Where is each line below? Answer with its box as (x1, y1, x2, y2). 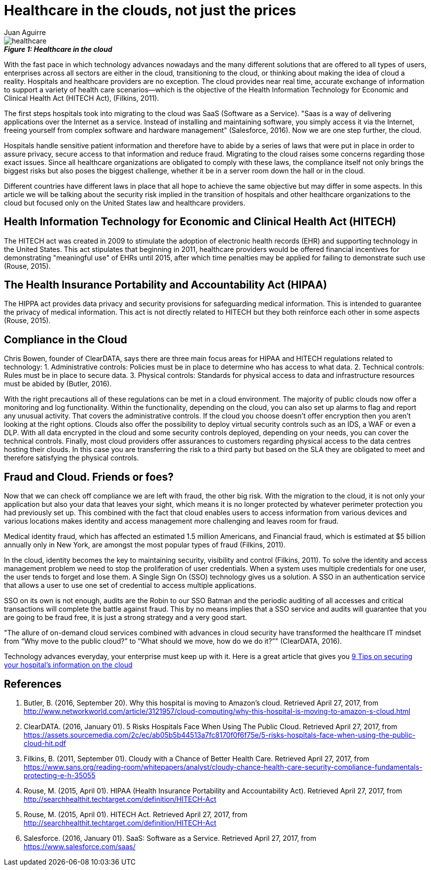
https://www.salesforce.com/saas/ (24, 842, 136, 851)
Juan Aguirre (4, 28, 46, 37)
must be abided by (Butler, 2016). (4, 379, 112, 388)
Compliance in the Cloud (4, 333, 127, 346)
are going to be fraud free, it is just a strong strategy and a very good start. (4, 613, 247, 622)
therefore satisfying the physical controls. (4, 454, 139, 462)
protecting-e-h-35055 (24, 771, 96, 780)
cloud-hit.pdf (24, 739, 66, 747)
